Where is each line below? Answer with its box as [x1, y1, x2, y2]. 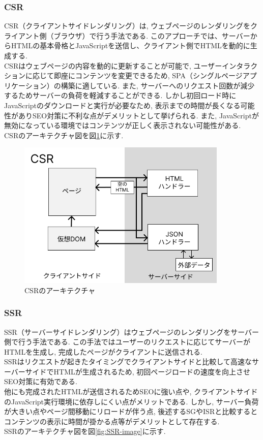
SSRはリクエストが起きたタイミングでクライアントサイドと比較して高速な [4, 356, 252, 367]
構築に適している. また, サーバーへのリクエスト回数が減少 [61, 80, 255, 90]
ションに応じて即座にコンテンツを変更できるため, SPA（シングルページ [4, 70, 243, 81]
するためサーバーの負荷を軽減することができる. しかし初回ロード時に [4, 90, 237, 101]
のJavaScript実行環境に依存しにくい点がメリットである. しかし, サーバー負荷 [4, 396, 259, 406]
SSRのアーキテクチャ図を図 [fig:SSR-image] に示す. [4, 426, 166, 436]
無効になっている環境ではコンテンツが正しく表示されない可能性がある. [4, 120, 241, 131]
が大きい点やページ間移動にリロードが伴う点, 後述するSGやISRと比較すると [4, 406, 258, 417]
